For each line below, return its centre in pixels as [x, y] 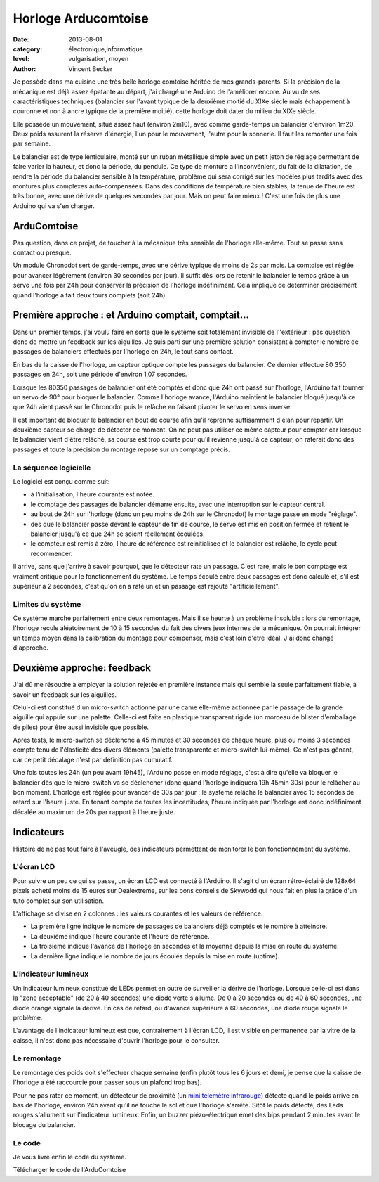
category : [28, 49]
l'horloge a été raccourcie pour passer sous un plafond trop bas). [107, 1082]
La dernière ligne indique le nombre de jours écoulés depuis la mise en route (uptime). [155, 956]
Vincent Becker [91, 69]
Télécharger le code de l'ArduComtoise [69, 1170]
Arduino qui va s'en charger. [54, 206]
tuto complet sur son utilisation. [59, 901]
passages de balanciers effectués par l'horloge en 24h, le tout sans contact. [124, 352]
